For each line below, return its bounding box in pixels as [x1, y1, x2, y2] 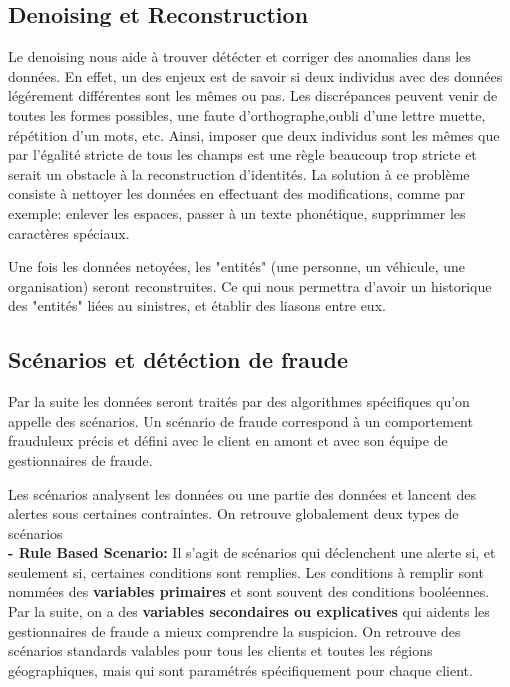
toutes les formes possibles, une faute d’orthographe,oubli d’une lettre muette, [8, 104, 486, 125]
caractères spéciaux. [8, 222, 130, 243]
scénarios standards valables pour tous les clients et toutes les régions [8, 640, 433, 661]
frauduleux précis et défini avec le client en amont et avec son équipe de [8, 430, 448, 451]
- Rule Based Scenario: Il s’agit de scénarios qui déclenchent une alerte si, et [8, 542, 496, 563]
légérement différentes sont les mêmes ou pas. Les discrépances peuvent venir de [8, 85, 498, 106]
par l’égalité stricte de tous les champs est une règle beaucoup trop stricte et [8, 144, 477, 165]
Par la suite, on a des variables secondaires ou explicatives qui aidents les [8, 601, 490, 622]
